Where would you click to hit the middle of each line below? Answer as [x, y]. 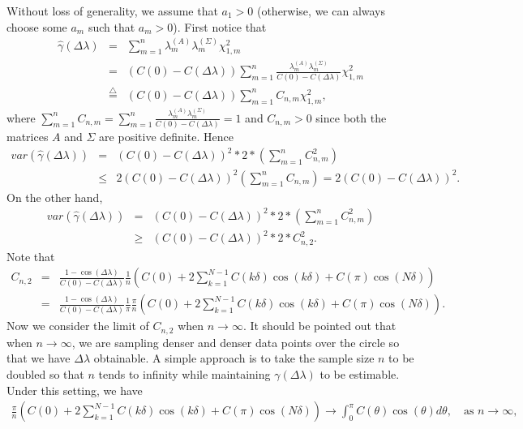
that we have [39, 358]
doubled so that [45, 373]
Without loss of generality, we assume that [112, 11]
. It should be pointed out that [319, 326]
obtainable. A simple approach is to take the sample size [234, 358]
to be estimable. [360, 373]
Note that [31, 256]
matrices [28, 136]
